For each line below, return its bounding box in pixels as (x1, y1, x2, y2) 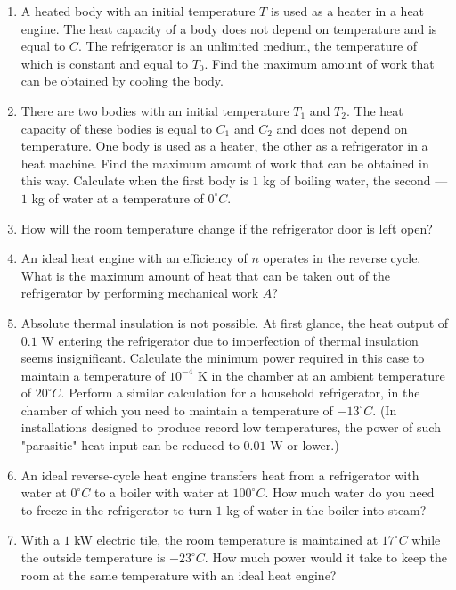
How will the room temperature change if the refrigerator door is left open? (20, 218, 433, 237)
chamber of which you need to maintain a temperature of (20, 400, 333, 419)
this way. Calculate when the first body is (20, 171, 248, 190)
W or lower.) (270, 436, 339, 455)
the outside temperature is (20, 548, 166, 567)
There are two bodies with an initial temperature (20, 101, 289, 119)
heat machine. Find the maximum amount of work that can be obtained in (20, 153, 429, 172)
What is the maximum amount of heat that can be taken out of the (20, 266, 391, 284)
